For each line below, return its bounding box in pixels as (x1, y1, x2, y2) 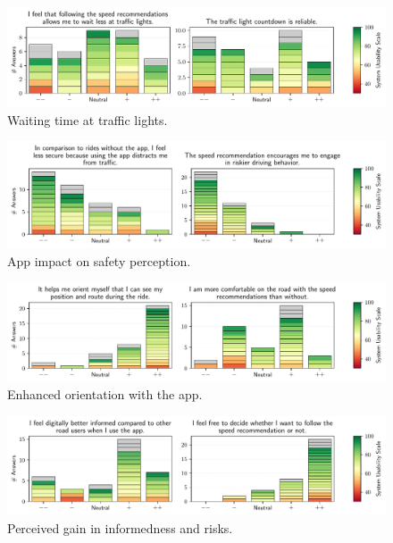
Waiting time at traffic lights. (7, 110, 168, 129)
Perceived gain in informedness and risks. (7, 518, 233, 537)
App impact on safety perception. (7, 251, 191, 270)
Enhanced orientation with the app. (7, 385, 203, 404)
